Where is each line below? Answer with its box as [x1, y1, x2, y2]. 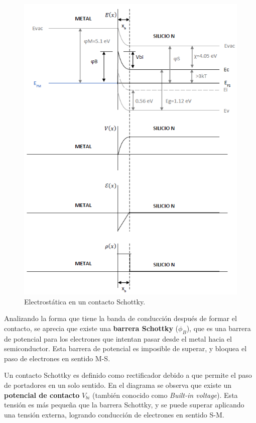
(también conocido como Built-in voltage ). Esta [92, 389, 238, 400]
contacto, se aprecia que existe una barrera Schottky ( [4, 323, 179, 333]
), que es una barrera [186, 323, 251, 333]
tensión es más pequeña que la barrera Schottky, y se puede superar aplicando [4, 399, 244, 410]
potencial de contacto [4, 389, 80, 400]
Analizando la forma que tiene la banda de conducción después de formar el [4, 313, 237, 324]
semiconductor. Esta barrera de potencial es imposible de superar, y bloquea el [4, 343, 247, 354]
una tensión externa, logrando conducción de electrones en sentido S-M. [4, 409, 224, 419]
